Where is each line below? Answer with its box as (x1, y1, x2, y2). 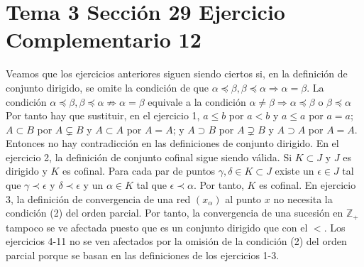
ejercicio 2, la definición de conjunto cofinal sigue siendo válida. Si (6, 149, 292, 164)
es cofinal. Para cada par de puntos (62, 163, 216, 178)
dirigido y (6, 163, 48, 178)
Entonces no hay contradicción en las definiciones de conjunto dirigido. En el (6, 136, 339, 151)
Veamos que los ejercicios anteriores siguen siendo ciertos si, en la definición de (6, 66, 348, 81)
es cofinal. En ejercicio (259, 178, 356, 192)
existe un (275, 163, 314, 178)
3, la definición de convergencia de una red (6, 191, 191, 206)
